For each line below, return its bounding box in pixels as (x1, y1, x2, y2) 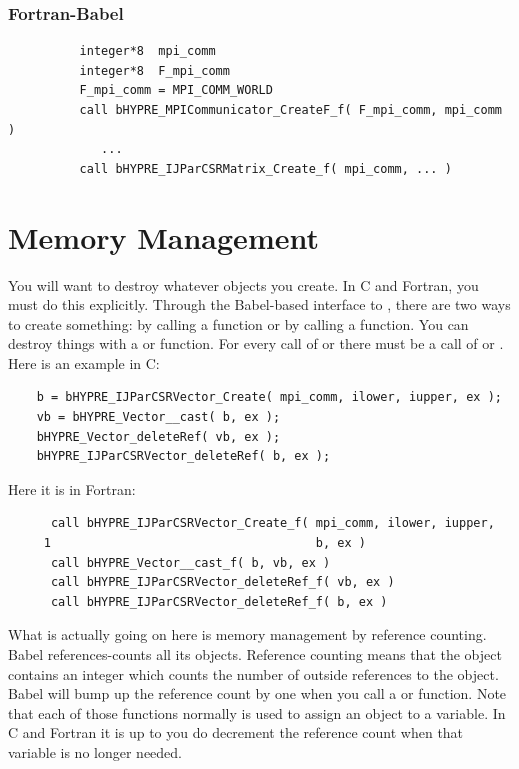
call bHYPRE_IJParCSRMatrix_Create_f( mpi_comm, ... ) (79, 161, 452, 176)
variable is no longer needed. (8, 741, 182, 762)
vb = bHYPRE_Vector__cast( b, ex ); (36, 410, 281, 425)
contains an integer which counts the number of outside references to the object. (8, 663, 499, 684)
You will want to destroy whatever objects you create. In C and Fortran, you (8, 274, 479, 295)
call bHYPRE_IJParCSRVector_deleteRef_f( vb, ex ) (50, 575, 395, 590)
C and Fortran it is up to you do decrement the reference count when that (8, 722, 464, 743)
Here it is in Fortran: (8, 478, 136, 499)
